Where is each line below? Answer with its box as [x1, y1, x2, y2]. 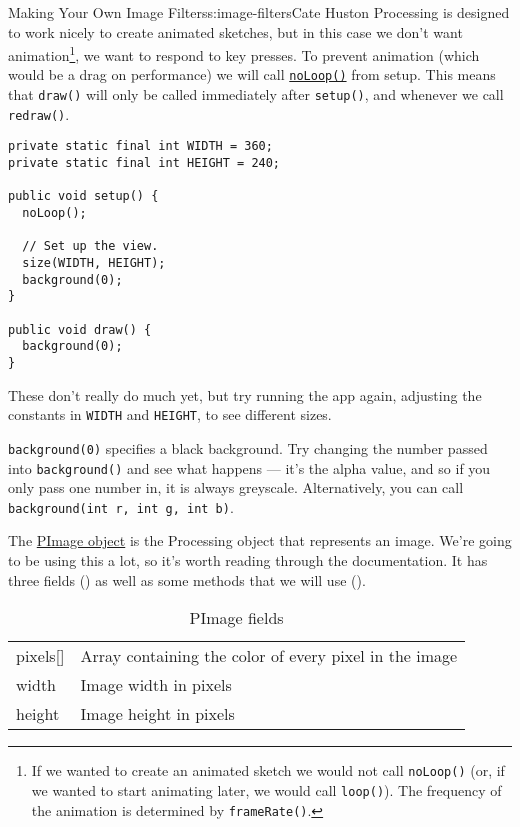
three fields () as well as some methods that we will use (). [8, 569, 366, 590]
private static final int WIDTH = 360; [8, 139, 273, 154]
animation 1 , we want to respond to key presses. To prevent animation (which [8, 42, 480, 65]
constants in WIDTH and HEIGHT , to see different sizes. [8, 404, 332, 425]
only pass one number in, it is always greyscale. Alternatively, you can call [8, 477, 464, 498]
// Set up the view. [22, 239, 159, 254]
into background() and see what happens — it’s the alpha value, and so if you [8, 457, 491, 478]
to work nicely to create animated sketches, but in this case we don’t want [8, 21, 463, 42]
